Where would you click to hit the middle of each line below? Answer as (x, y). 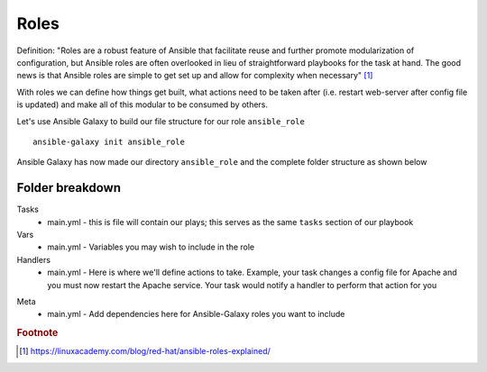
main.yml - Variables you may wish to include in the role (151, 247)
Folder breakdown (69, 188)
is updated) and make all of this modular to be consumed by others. (142, 104)
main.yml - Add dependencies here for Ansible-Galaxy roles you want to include (196, 314)
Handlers (34, 259)
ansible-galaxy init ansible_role (109, 141)
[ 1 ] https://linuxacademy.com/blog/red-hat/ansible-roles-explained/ (145, 351)
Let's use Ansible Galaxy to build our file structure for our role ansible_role (161, 121)
